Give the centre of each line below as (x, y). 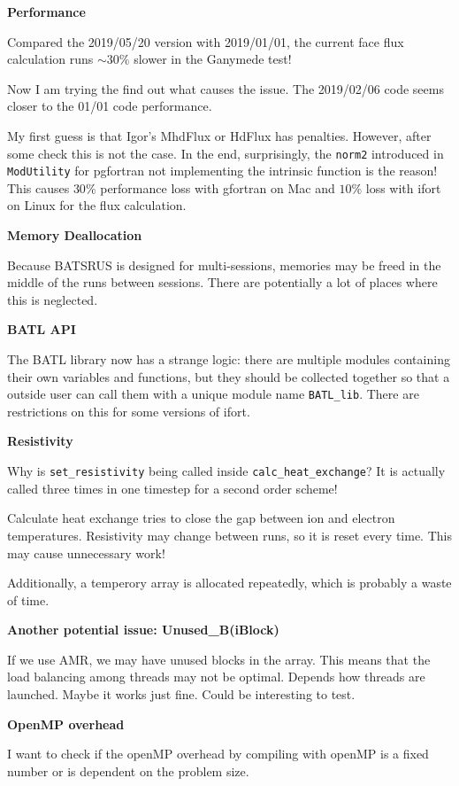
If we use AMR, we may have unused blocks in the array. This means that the (219, 659)
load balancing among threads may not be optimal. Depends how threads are (216, 677)
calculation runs (50, 59)
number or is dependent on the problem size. (128, 770)
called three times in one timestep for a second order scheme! (172, 488)
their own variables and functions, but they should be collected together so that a (229, 376)
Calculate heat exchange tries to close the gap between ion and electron (201, 518)
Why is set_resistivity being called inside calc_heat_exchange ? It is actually (226, 471)
